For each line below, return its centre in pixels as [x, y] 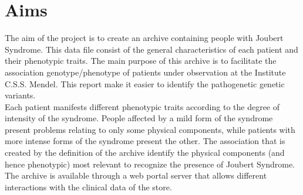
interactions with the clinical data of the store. [88, 187]
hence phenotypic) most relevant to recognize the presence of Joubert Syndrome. [150, 164]
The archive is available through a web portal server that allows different [136, 175]
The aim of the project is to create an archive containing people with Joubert [144, 38]
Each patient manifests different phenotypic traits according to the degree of [142, 106]
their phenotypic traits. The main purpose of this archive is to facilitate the [141, 61]
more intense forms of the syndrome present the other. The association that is [145, 141]
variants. [20, 95]
